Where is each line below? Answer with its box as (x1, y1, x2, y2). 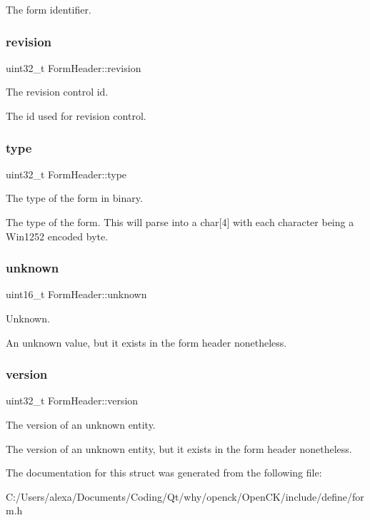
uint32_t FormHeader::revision (6, 60, 141, 75)
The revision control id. (6, 84, 109, 99)
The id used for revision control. (6, 108, 146, 123)
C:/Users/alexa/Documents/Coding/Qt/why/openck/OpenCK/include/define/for (6, 489, 364, 504)
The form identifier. (6, 2, 91, 16)
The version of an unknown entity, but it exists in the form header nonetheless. (6, 441, 352, 456)
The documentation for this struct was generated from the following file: (6, 465, 322, 480)
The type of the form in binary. (6, 190, 143, 205)
